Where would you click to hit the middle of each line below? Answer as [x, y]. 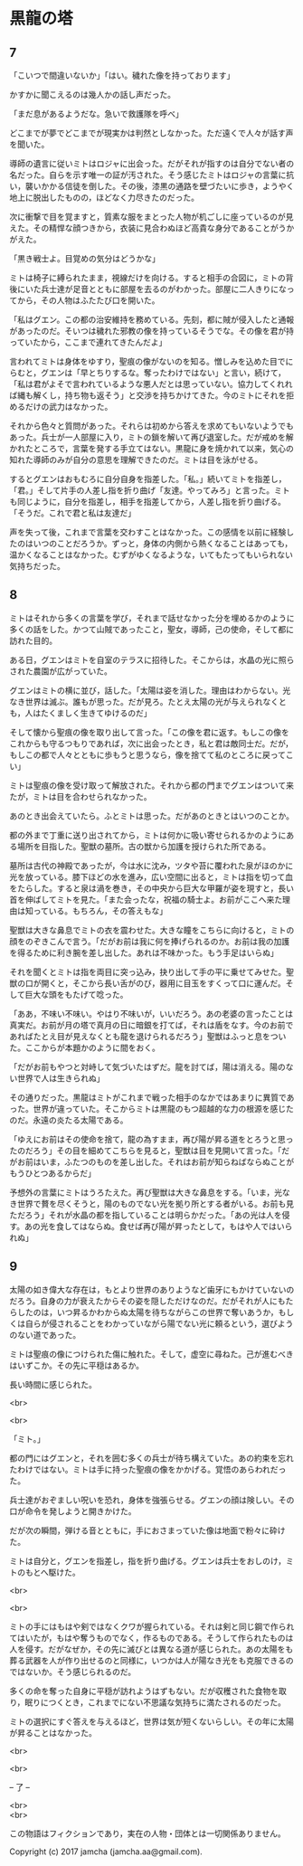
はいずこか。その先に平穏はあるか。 [77, 1365]
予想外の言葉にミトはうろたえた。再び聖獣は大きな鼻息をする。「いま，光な [150, 1192]
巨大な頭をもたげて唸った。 [76, 994]
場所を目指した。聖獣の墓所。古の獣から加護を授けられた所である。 [144, 846]
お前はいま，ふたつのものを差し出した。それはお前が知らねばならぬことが [156, 1161]
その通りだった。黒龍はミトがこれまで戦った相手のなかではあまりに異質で [148, 1097]
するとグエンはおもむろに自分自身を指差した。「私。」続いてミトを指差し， [148, 479]
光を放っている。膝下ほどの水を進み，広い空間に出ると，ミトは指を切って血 [151, 876]
